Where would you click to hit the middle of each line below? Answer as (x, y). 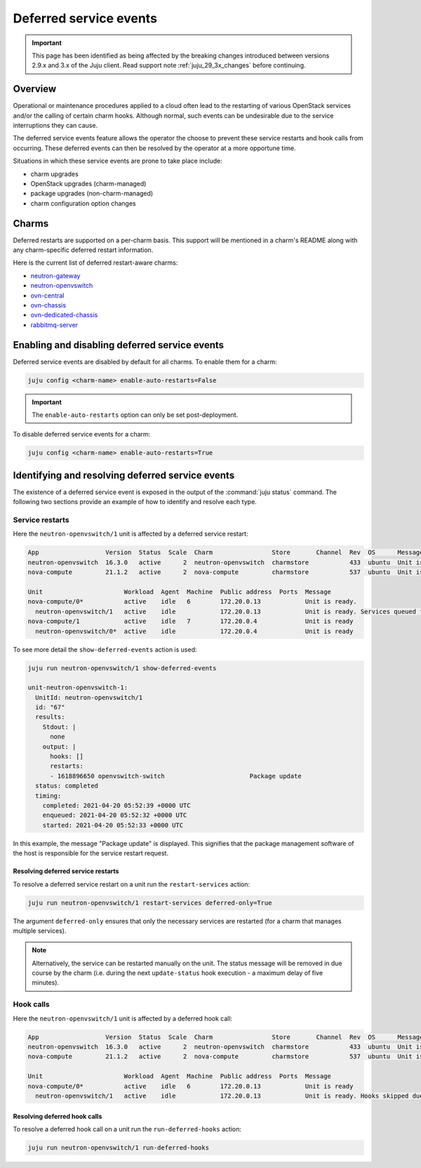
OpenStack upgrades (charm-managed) (88, 183)
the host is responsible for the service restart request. (91, 854)
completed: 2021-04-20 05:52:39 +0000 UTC (116, 805)
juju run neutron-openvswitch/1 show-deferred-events (122, 668)
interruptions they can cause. (55, 126)
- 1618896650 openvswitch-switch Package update (176, 776)
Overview (35, 89)
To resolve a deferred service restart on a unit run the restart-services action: (132, 884)
